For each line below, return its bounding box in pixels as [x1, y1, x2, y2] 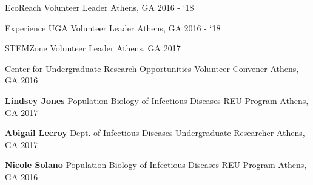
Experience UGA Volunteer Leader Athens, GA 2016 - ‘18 [5, 21, 221, 34]
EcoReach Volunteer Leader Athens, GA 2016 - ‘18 [5, 1, 194, 13]
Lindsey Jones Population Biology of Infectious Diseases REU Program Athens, [5, 94, 309, 106]
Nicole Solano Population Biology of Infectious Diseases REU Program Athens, [5, 158, 307, 171]
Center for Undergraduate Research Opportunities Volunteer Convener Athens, [5, 62, 299, 74]
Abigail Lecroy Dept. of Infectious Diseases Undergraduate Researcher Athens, [5, 126, 305, 139]
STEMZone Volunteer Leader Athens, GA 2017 [5, 42, 181, 54]
